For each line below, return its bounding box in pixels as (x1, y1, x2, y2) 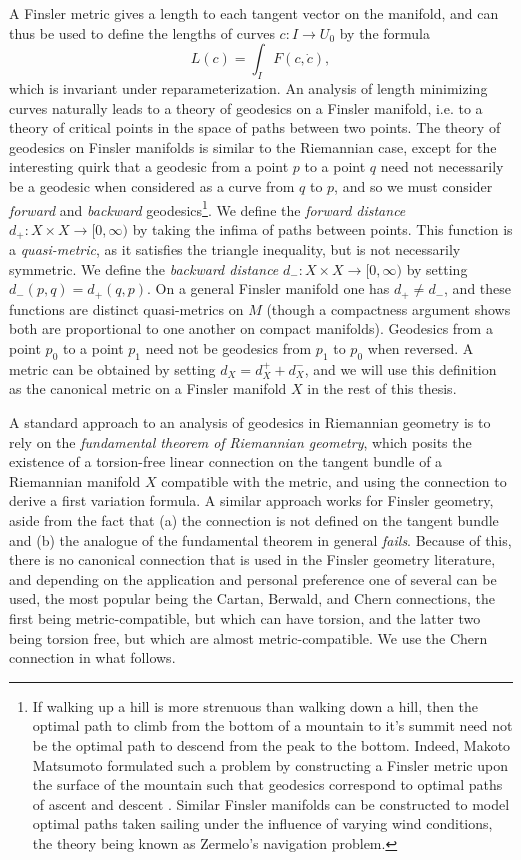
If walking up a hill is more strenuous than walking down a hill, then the (32, 695, 479, 716)
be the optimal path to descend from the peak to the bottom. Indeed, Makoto (32, 734, 511, 755)
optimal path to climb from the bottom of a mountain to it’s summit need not (32, 715, 513, 736)
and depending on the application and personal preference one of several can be (9, 568, 497, 589)
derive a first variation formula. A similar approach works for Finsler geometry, (9, 490, 494, 511)
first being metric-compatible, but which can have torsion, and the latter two (9, 608, 481, 628)
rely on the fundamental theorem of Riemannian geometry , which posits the (9, 431, 472, 452)
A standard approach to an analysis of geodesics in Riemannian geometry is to (9, 412, 491, 433)
